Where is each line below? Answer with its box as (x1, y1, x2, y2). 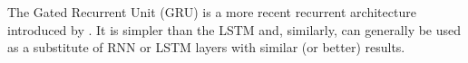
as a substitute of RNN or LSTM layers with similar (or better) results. (7, 38, 405, 57)
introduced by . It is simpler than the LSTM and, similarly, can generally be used (7, 20, 462, 39)
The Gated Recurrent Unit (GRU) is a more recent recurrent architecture (7, 3, 416, 21)
